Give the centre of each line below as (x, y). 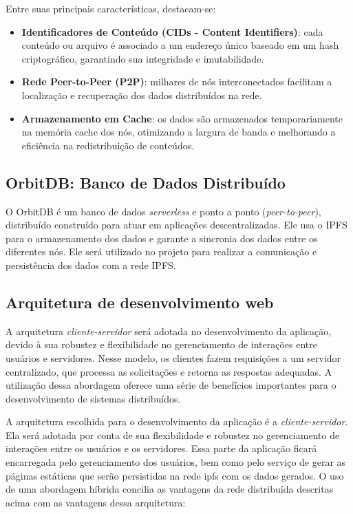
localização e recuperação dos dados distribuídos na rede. (142, 95)
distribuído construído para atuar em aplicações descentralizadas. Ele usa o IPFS (176, 225)
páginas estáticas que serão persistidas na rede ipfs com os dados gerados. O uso (175, 475)
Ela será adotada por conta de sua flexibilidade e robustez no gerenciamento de (173, 435)
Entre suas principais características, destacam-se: (111, 8)
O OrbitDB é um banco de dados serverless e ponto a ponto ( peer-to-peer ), (163, 211)
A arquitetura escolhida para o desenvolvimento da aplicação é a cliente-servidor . (177, 421)
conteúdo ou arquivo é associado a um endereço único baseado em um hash (180, 45)
